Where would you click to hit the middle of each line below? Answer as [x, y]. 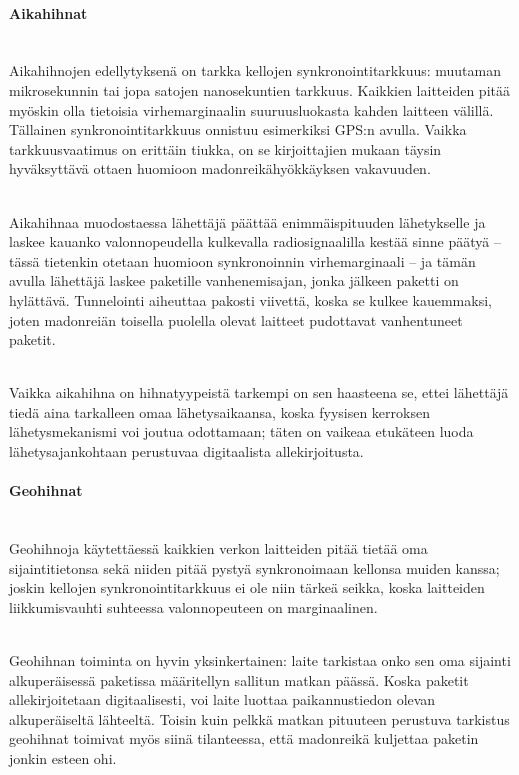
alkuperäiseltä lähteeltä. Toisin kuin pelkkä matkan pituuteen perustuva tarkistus [259, 718]
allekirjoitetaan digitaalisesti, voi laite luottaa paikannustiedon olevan [222, 699]
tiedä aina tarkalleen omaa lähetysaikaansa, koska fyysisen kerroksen [219, 411]
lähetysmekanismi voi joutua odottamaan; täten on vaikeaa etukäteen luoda [241, 431]
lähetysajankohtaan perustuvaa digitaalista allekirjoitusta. [186, 451]
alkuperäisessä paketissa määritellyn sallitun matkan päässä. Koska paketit [239, 679]
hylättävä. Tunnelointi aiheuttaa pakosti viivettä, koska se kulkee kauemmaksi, [250, 299]
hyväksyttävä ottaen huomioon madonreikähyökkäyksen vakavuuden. [220, 168]
